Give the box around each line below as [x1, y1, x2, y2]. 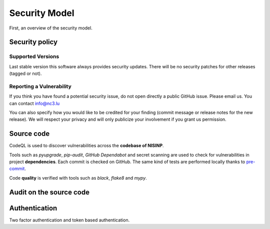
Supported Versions [9, 53, 59, 60]
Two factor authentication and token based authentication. [9, 217, 130, 223]
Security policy [9, 38, 57, 46]
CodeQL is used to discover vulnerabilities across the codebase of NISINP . [9, 143, 164, 149]
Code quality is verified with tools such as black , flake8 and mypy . [9, 175, 147, 181]
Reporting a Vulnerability [9, 83, 72, 90]
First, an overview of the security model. [9, 25, 92, 31]
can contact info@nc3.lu [9, 100, 60, 106]
